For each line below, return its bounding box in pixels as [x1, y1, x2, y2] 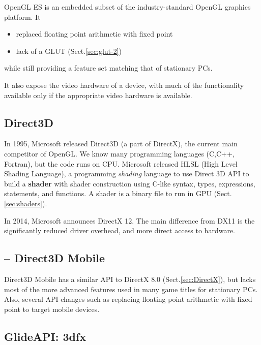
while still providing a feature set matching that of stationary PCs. [4, 62, 213, 73]
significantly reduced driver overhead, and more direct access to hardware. [4, 225, 235, 236]
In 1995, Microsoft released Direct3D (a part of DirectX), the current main [4, 138, 238, 149]
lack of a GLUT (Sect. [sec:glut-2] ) [16, 45, 122, 56]
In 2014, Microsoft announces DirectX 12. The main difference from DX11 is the [4, 215, 255, 226]
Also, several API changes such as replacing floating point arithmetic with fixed [4, 294, 252, 304]
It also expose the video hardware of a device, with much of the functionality [4, 79, 244, 90]
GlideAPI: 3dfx [4, 328, 86, 344]
